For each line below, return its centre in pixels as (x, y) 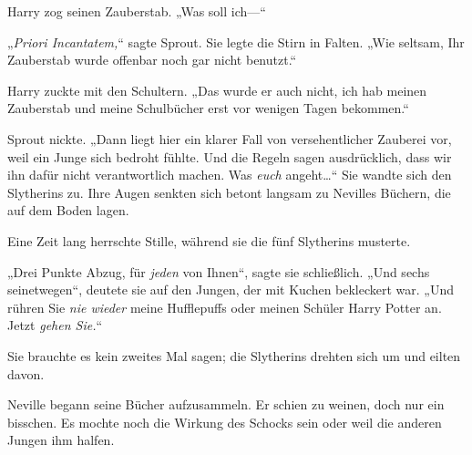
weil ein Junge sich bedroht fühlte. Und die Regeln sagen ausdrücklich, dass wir (230, 156)
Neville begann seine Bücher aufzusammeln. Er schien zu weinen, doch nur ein (226, 404)
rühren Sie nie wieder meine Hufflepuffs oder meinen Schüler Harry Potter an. (225, 307)
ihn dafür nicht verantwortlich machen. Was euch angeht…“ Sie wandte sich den (230, 175)
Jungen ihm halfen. (61, 440)
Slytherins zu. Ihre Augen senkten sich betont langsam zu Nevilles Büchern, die (229, 192)
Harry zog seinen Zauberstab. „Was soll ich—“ (137, 11)
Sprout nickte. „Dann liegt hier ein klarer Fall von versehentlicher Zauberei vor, (230, 138)
